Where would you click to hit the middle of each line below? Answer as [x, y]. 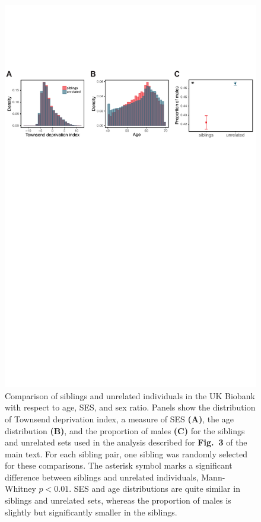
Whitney [20, 488]
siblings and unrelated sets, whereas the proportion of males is [118, 500]
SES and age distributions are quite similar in [157, 488]
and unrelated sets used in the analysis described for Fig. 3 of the [126, 442]
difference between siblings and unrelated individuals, [102, 477]
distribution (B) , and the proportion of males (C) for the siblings [125, 430]
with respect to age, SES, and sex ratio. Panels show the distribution [130, 407]
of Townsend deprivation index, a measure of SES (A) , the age [120, 418]
